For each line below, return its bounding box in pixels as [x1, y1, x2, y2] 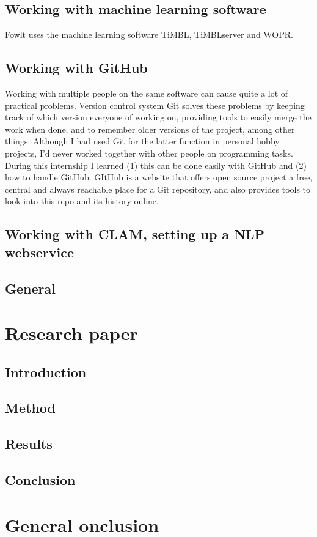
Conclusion [5, 470, 76, 489]
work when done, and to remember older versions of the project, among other [5, 122, 295, 135]
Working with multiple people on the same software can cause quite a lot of [5, 87, 288, 99]
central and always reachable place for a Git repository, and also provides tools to [5, 182, 311, 195]
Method [5, 398, 56, 417]
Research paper [5, 320, 138, 346]
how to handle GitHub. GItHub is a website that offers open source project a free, [5, 171, 313, 183]
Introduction [5, 362, 87, 381]
